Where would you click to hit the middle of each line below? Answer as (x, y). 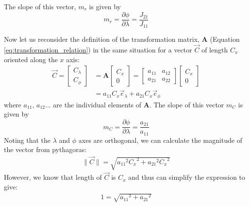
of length (215, 49)
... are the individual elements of (93, 104)
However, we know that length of (53, 177)
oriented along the (31, 59)
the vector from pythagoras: (45, 149)
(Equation (225, 39)
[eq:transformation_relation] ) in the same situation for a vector (98, 49)
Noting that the (27, 140)
